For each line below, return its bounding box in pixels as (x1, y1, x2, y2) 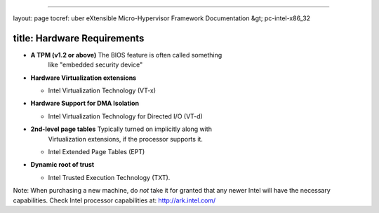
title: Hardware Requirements (13, 32, 145, 44)
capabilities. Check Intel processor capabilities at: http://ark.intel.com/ (13, 196, 216, 205)
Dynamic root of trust (30, 160, 95, 169)
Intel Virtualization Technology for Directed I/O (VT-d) (48, 112, 203, 121)
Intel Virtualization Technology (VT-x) (48, 86, 157, 95)
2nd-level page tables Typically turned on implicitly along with (30, 125, 212, 133)
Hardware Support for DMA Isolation (30, 99, 140, 108)
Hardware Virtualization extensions (30, 74, 137, 82)
